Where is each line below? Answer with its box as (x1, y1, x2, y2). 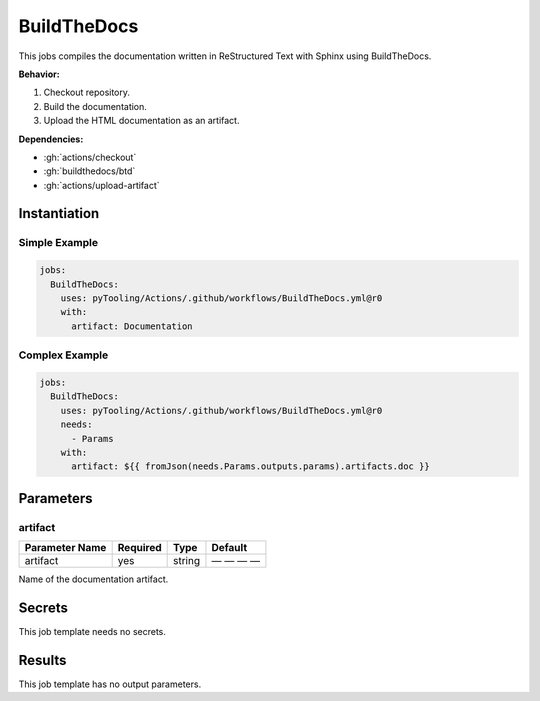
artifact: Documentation (71, 320, 194, 332)
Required (117, 541, 162, 555)
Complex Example (18, 348, 109, 362)
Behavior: (18, 68, 60, 80)
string (172, 554, 200, 568)
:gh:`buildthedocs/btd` (43, 165, 136, 177)
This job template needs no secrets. (18, 625, 167, 637)
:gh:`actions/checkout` (43, 151, 137, 163)
